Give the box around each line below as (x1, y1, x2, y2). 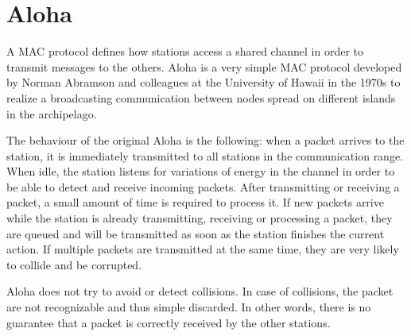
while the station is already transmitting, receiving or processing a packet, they (6, 210, 393, 226)
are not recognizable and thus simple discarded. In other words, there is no (6, 299, 371, 315)
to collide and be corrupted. (6, 256, 142, 272)
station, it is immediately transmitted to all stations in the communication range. (6, 147, 404, 164)
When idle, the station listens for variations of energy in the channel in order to (6, 163, 395, 180)
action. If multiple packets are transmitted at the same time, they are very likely (6, 241, 399, 257)
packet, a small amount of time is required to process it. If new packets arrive (6, 194, 384, 210)
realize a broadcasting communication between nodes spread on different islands (6, 89, 396, 106)
